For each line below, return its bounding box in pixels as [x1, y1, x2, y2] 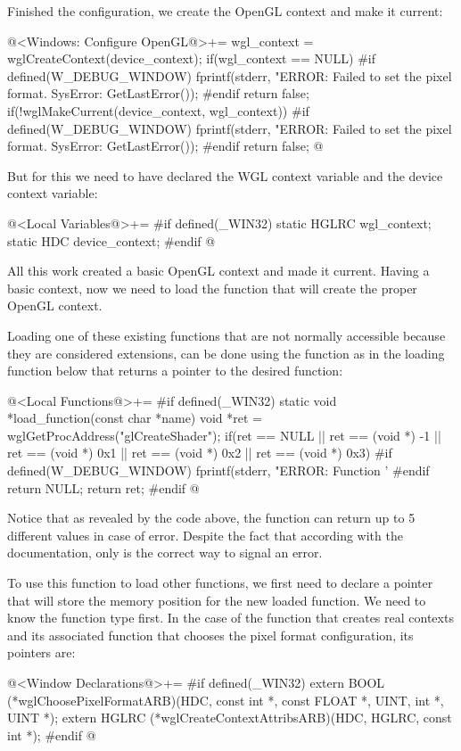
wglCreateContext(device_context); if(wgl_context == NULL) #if [7, 49, 376, 68]
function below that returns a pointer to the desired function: [7, 361, 343, 380]
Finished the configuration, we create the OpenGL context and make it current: [7, 2, 443, 20]
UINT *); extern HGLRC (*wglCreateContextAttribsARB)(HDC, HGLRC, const [7, 708, 452, 727]
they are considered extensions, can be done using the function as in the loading [7, 343, 445, 362]
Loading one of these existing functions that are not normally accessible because [7, 326, 446, 344]
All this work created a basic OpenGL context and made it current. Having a [7, 261, 430, 280]
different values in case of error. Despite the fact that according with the [7, 525, 403, 544]
